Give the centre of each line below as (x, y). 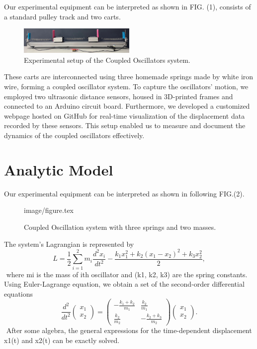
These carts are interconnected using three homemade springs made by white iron (129, 77)
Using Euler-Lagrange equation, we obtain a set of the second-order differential (124, 284)
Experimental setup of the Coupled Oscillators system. (107, 60)
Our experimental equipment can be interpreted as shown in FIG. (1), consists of (128, 6)
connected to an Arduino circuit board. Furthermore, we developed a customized (127, 106)
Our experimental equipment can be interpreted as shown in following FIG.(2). (124, 193)
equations (19, 293)
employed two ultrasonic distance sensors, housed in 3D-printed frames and (119, 96)
